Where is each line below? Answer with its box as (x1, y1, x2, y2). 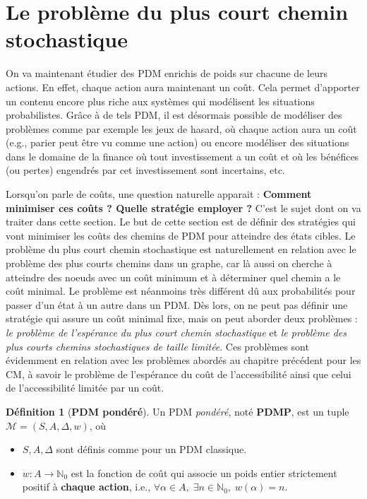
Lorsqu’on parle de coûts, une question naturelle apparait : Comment (6, 187, 312, 201)
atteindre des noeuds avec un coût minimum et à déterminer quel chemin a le (6, 269, 341, 284)
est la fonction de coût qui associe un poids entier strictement (71, 465, 337, 480)
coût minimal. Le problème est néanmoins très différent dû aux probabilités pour (6, 283, 356, 298)
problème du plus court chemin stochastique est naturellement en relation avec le (6, 242, 356, 257)
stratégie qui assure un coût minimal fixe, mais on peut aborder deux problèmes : (6, 311, 358, 326)
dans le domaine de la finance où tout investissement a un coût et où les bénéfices (6, 148, 359, 163)
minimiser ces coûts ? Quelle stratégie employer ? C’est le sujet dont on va (6, 200, 361, 215)
